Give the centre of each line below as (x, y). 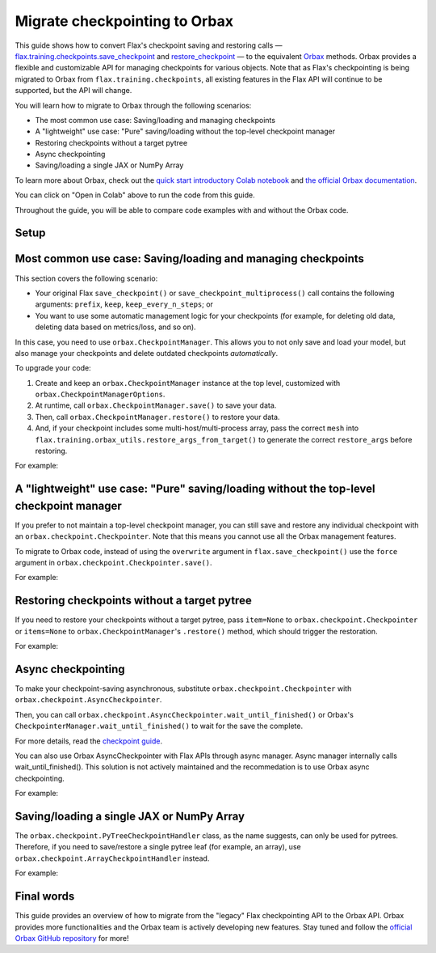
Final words (45, 897)
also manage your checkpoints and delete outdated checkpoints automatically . (147, 353)
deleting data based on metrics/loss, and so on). (116, 327)
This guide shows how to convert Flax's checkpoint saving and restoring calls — (149, 45)
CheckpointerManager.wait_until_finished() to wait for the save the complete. (159, 726)
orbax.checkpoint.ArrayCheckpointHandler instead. (112, 858)
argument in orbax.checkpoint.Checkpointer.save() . (114, 563)
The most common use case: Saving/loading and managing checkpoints (155, 120)
